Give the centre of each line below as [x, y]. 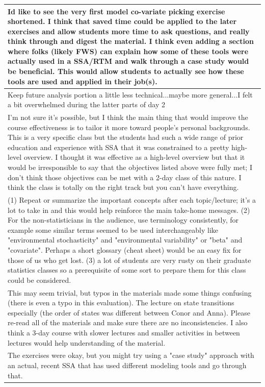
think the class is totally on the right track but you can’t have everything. [123, 187]
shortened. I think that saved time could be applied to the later [122, 21]
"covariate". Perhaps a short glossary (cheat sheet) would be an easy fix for [125, 249]
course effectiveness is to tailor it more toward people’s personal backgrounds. [129, 127]
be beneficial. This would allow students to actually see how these [126, 71]
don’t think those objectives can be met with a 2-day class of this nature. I [125, 177]
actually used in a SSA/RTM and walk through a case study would [128, 61]
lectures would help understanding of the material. [87, 342]
